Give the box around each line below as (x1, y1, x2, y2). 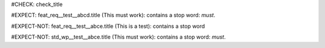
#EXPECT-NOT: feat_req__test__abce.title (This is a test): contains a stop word (11, 23, 205, 30)
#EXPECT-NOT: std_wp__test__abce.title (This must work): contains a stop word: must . (11, 33, 226, 41)
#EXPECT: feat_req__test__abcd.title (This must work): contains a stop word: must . (11, 12, 216, 19)
